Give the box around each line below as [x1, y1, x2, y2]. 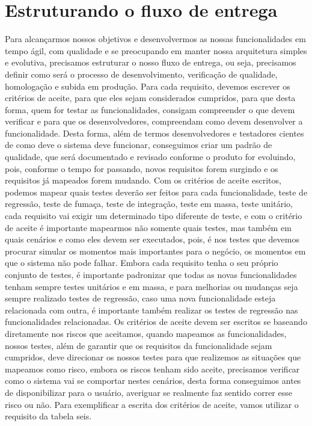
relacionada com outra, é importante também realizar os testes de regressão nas [5, 303, 298, 316]
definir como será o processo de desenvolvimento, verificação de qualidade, [5, 67, 278, 80]
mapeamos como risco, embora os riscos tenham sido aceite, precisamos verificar [5, 362, 300, 375]
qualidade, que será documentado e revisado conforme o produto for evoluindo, [5, 150, 296, 163]
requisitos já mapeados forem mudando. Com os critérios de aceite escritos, [5, 174, 281, 187]
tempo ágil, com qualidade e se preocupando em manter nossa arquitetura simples [5, 44, 307, 57]
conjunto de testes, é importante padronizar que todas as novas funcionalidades [5, 268, 297, 280]
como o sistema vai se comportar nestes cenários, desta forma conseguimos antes [5, 374, 301, 387]
